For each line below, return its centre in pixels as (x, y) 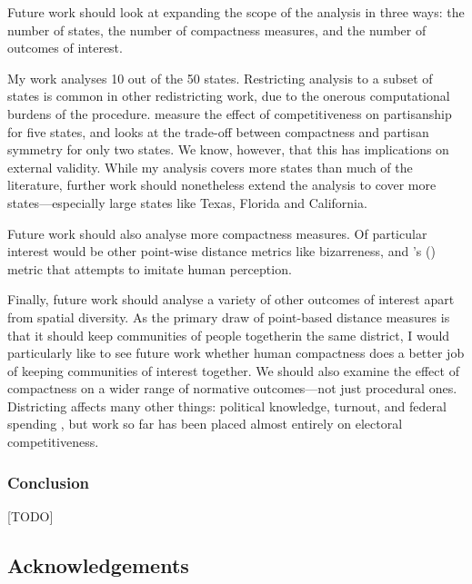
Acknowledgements (98, 564)
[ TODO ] (30, 515)
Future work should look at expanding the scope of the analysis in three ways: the (236, 12)
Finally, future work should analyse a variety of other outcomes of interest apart (231, 299)
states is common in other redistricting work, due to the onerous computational (229, 96)
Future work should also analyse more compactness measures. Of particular (217, 233)
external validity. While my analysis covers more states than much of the (210, 167)
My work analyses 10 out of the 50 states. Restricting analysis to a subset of (220, 78)
